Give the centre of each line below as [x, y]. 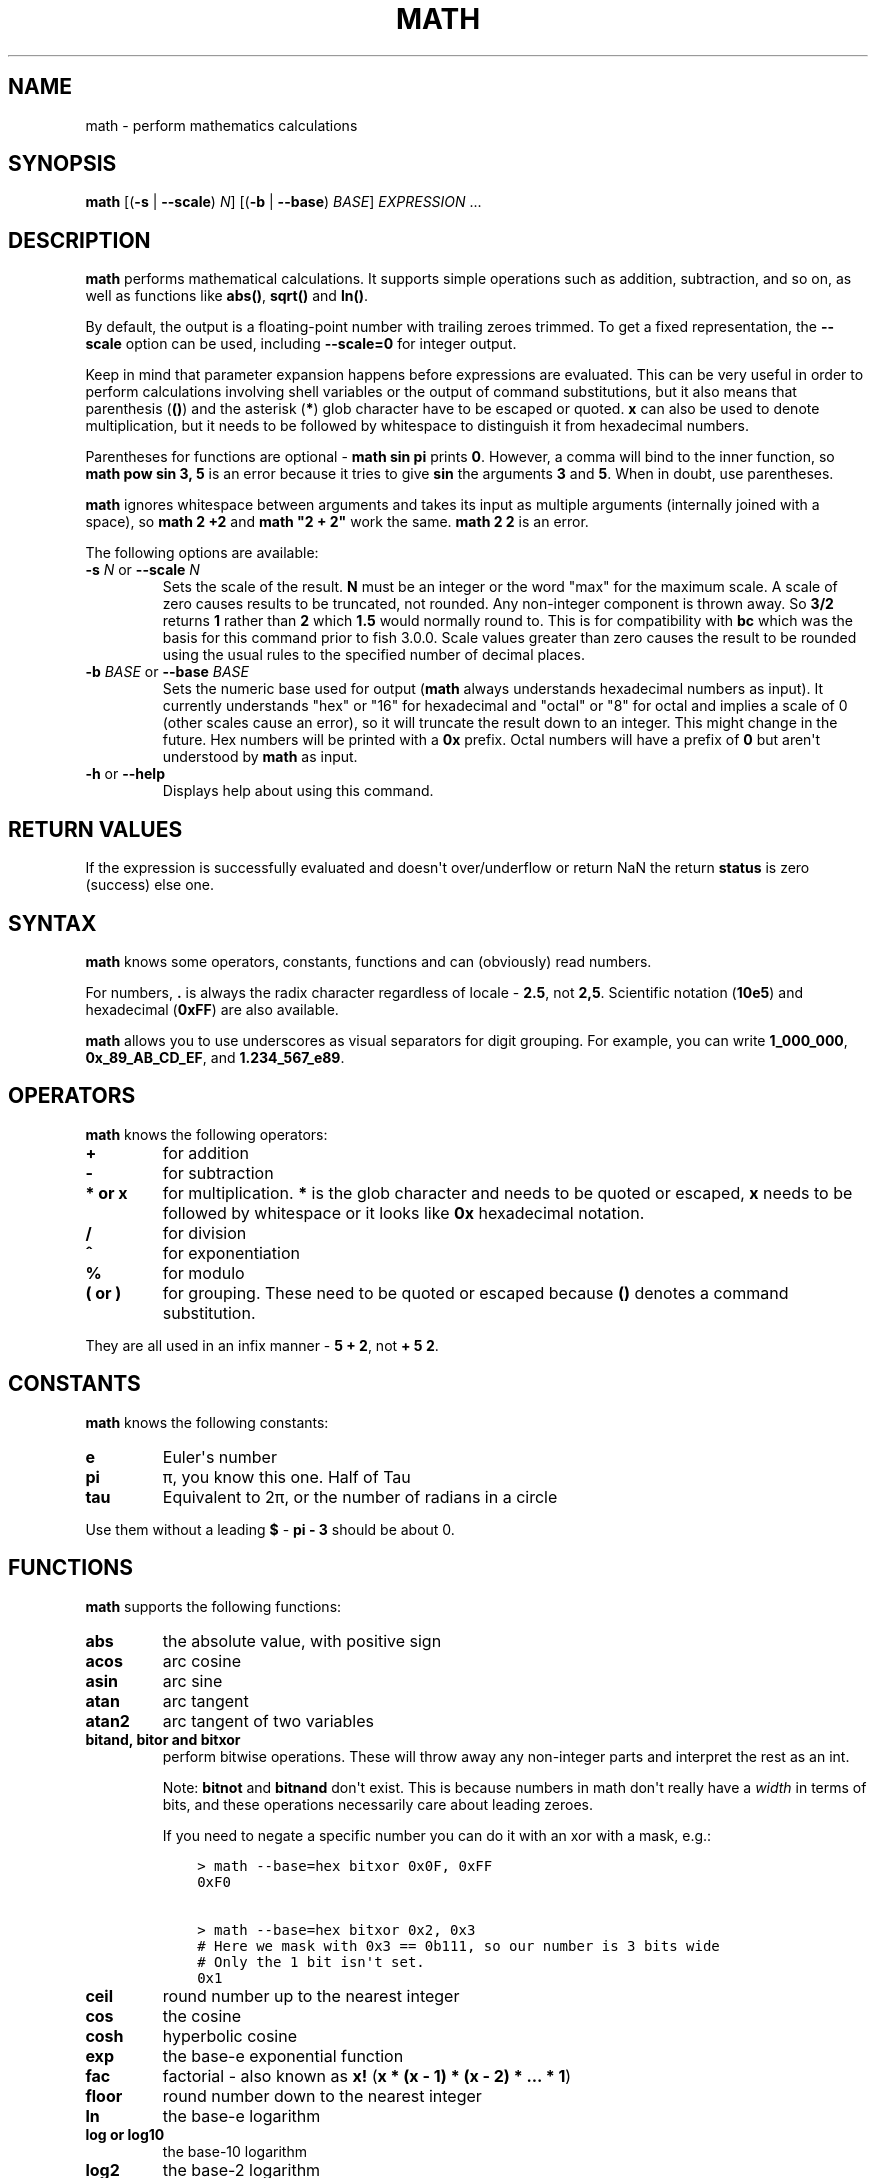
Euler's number [219, 1456]
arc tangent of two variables [268, 1720]
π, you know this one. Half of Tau [286, 1476]
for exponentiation [231, 1252]
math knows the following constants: [207, 1422]
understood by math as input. [260, 757]
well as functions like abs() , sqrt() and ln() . [226, 296]
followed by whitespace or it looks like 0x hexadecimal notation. [403, 1212]
